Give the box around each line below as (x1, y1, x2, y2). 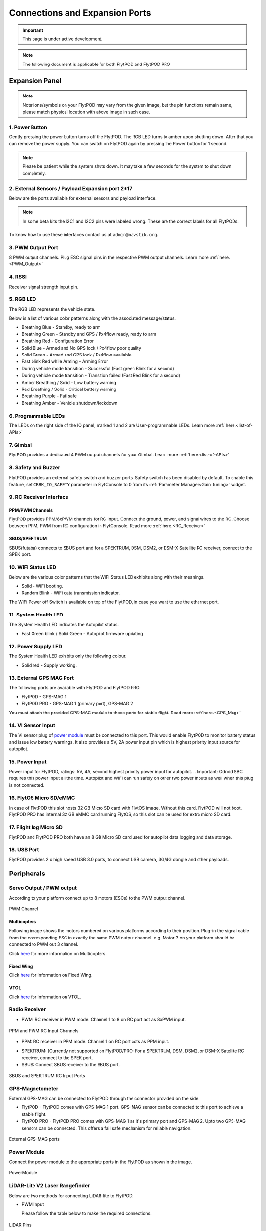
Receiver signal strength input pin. (9, 284, 79, 290)
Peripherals (9, 870, 46, 878)
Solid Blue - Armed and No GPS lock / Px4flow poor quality (21, 345, 141, 351)
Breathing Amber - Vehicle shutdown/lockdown (21, 400, 118, 406)
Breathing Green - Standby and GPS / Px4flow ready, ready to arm (21, 331, 157, 337)
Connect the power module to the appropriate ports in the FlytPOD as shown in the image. (9, 1159, 192, 1165)
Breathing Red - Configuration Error (21, 338, 94, 344)
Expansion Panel (9, 76, 62, 85)
